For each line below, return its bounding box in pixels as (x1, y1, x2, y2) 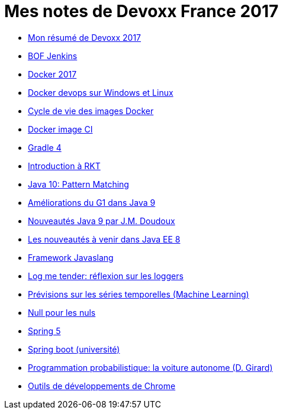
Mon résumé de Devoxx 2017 (28, 32, 141, 43)
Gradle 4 (28, 142, 62, 153)
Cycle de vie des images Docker (28, 105, 154, 116)
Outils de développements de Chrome (28, 380, 176, 391)
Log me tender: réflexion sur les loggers (28, 270, 184, 281)
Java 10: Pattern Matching (28, 179, 129, 189)
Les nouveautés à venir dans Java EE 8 (28, 234, 181, 244)
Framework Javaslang (28, 252, 114, 263)
